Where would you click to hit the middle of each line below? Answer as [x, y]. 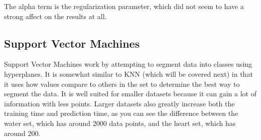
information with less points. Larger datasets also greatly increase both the [119, 103]
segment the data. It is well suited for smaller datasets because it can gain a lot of [130, 94]
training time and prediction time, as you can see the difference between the [121, 113]
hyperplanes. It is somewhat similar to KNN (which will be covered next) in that [128, 74]
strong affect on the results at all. [55, 16]
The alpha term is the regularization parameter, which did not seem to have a [124, 6]
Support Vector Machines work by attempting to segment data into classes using [128, 64]
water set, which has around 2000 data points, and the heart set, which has [120, 123]
